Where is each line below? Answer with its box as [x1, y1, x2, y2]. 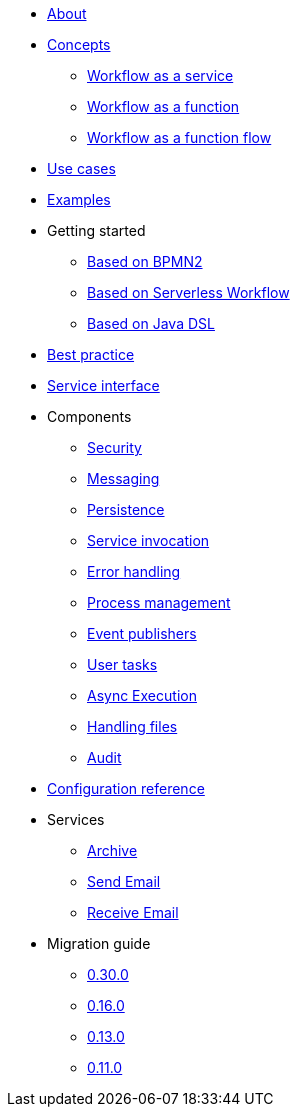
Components [47, 408, 132, 425]
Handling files [87, 718, 178, 735]
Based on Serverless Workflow [87, 284, 290, 301]
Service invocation [87, 532, 210, 549]
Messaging [87, 470, 160, 487]
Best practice [47, 346, 135, 363]
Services [47, 811, 105, 828]
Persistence [87, 501, 165, 518]
